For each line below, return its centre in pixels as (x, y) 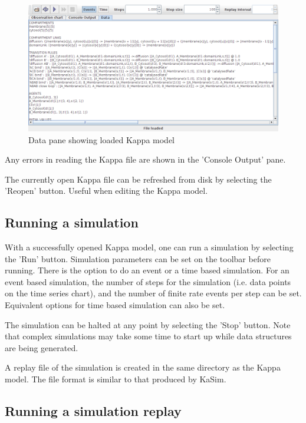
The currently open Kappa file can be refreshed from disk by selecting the (138, 179)
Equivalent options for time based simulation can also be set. (115, 305)
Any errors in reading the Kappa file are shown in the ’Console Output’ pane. (145, 159)
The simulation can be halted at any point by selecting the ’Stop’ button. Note (148, 324)
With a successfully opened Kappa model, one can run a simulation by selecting (149, 247)
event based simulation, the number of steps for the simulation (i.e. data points (148, 281)
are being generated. (42, 347)
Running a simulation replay (93, 411)
